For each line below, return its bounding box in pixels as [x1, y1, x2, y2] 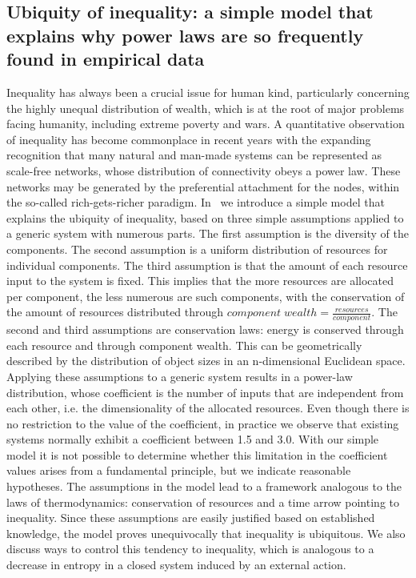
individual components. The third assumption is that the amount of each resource [6, 256, 408, 273]
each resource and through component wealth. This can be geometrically [6, 336, 362, 353]
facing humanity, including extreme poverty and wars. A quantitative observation [6, 115, 405, 132]
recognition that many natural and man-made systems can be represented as [6, 147, 382, 163]
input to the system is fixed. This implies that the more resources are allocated [6, 272, 394, 289]
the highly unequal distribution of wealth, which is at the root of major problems [6, 99, 405, 116]
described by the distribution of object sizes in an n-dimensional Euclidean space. [6, 352, 406, 369]
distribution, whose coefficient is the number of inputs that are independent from [6, 383, 404, 400]
